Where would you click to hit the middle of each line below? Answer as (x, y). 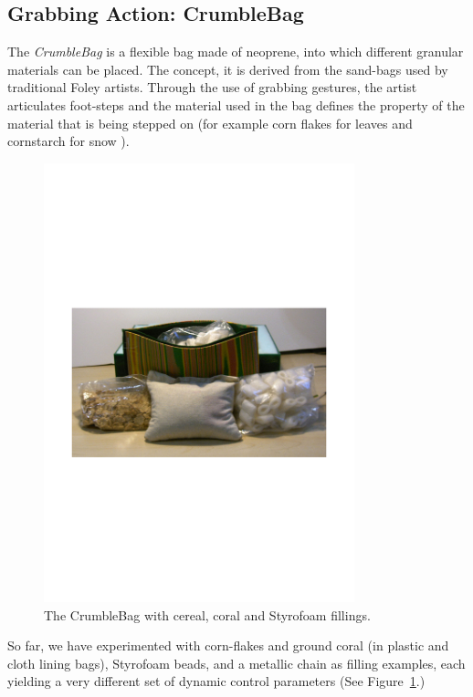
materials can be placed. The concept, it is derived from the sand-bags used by (228, 69)
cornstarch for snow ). (68, 141)
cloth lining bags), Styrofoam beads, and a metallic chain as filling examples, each (236, 663)
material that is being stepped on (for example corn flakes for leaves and (210, 123)
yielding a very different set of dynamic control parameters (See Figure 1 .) (216, 681)
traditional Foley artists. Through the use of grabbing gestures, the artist (212, 87)
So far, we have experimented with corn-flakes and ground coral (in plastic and (228, 645)
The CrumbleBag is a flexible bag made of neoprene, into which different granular (236, 52)
